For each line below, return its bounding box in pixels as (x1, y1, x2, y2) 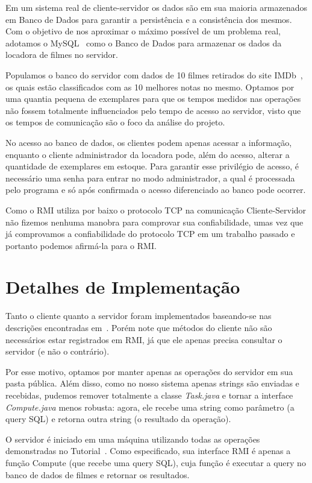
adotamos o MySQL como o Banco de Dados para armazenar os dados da (5, 36, 282, 49)
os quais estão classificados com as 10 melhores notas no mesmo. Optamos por (5, 80, 295, 93)
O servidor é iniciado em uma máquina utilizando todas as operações (5, 432, 260, 445)
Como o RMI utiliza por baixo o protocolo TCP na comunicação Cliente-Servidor (5, 203, 307, 216)
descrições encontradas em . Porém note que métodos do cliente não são (5, 321, 272, 333)
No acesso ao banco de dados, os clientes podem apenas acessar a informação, (5, 136, 292, 148)
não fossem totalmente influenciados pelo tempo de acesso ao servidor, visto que (5, 104, 301, 116)
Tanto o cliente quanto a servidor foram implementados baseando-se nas (5, 309, 272, 322)
